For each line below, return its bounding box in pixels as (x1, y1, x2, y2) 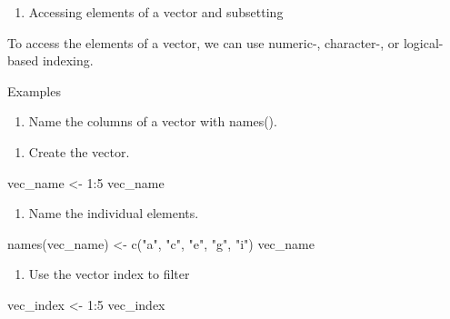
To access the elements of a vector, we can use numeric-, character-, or (7, 33, 400, 52)
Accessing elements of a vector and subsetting (28, 3, 284, 21)
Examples (7, 81, 61, 100)
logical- (403, 33, 444, 52)
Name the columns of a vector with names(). (28, 112, 277, 131)
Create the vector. (28, 142, 130, 161)
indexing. (42, 51, 94, 70)
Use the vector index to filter (28, 264, 190, 284)
